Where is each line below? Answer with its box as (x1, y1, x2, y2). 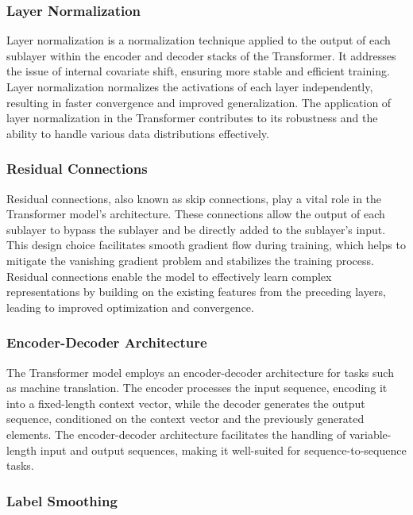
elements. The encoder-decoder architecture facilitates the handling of (6, 425, 346, 442)
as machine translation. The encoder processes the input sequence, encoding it (6, 379, 388, 396)
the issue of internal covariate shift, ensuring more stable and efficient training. (6, 63, 390, 79)
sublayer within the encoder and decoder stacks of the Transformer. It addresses (6, 47, 396, 63)
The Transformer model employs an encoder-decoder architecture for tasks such (6, 363, 394, 380)
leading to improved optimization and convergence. (6, 298, 254, 315)
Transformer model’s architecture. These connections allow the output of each (6, 206, 385, 222)
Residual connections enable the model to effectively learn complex (6, 267, 332, 284)
